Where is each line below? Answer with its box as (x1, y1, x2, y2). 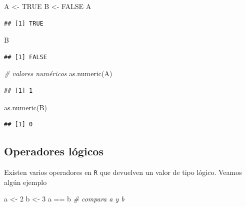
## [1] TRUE (4, 20, 43, 27)
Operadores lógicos (4, 143, 103, 159)
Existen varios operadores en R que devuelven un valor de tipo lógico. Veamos (4, 166, 242, 177)
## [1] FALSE (4, 53, 47, 61)
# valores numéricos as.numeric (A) (4, 68, 112, 79)
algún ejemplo (4, 176, 47, 187)
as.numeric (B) (4, 102, 47, 112)
